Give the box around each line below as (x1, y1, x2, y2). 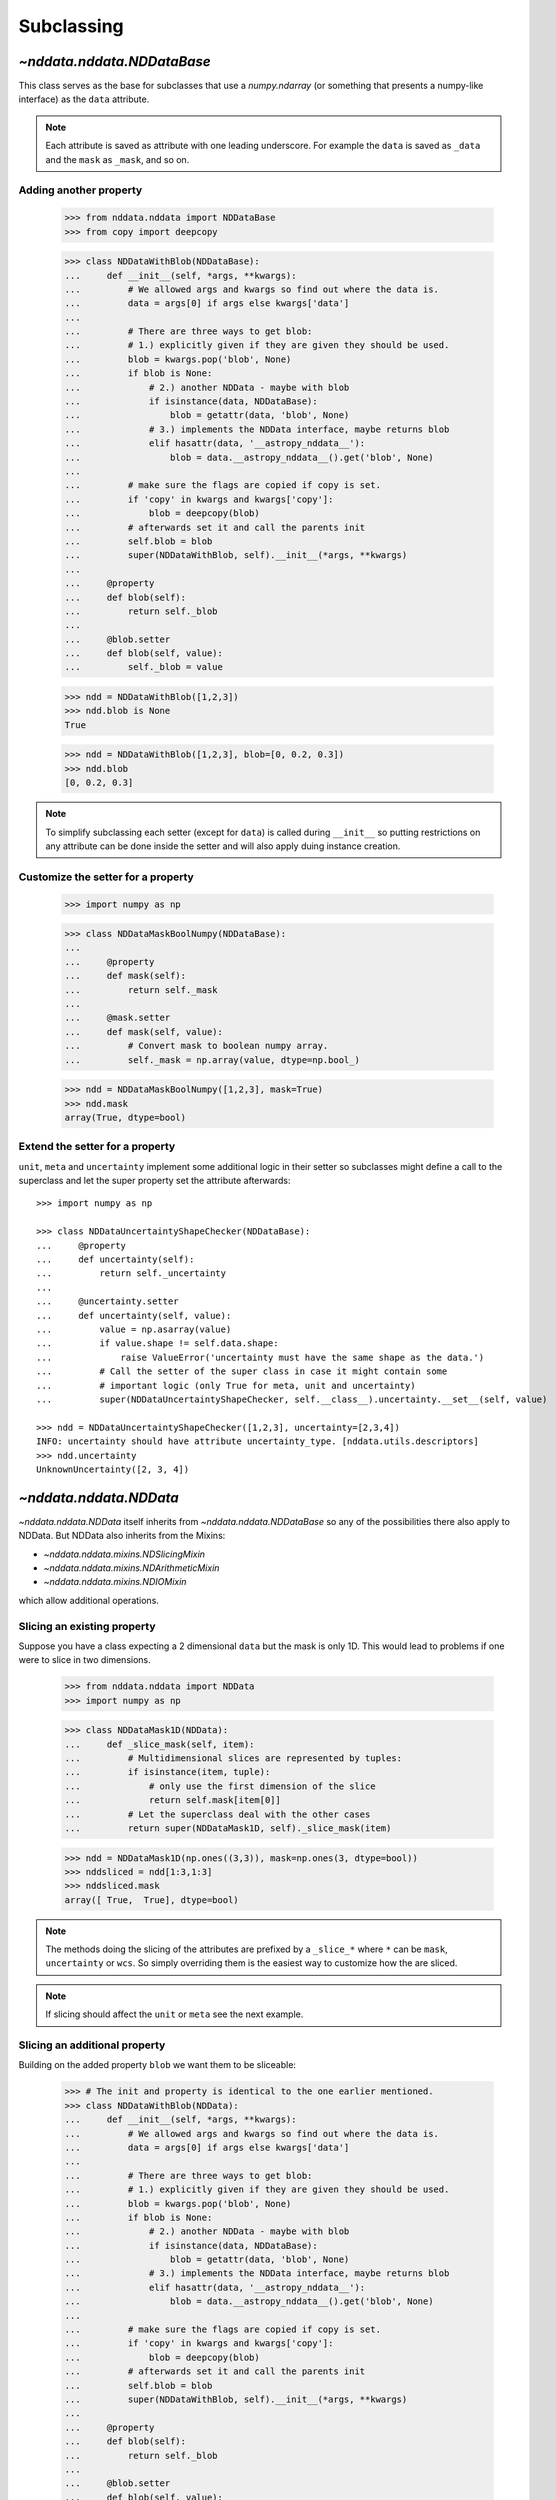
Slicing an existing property (18, 1619, 156, 1633)
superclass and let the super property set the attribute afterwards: (18, 1175, 291, 1187)
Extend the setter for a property (18, 1140, 176, 1154)
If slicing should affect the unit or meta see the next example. (45, 2008, 304, 2020)
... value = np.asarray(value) (36, 1323, 232, 1335)
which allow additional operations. (18, 1594, 160, 1606)
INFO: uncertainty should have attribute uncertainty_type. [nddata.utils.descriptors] (36, 1436, 480, 1447)
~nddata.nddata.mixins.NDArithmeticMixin (43, 1561, 220, 1574)
